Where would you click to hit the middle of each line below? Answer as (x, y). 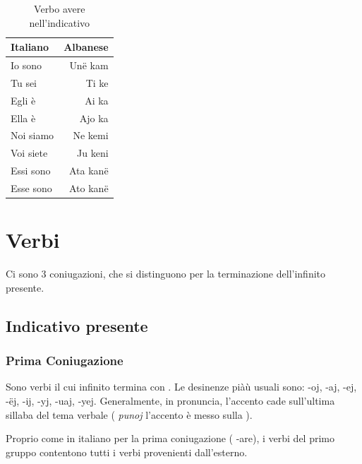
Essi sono (31, 171)
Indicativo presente (77, 325)
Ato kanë (89, 188)
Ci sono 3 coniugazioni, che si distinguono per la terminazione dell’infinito (166, 274)
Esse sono (31, 188)
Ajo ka (94, 118)
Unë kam (89, 65)
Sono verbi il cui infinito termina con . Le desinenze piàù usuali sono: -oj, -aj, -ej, (181, 387)
